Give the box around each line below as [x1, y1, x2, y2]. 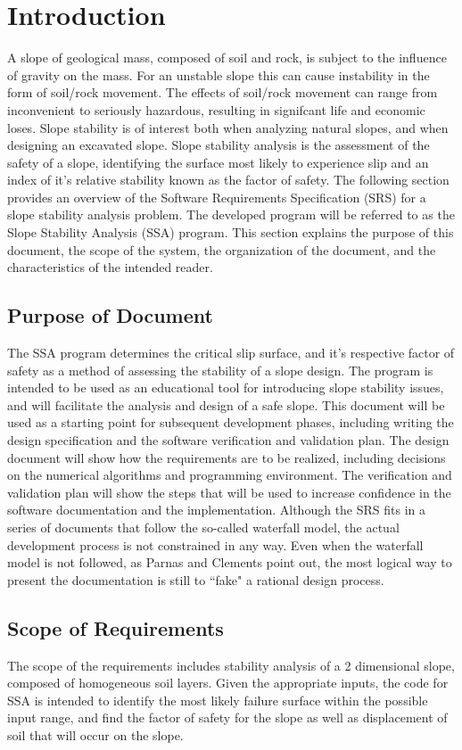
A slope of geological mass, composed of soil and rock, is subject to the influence [7, 48, 447, 67]
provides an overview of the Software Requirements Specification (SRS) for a [7, 187, 426, 206]
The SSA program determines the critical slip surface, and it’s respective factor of [7, 343, 455, 362]
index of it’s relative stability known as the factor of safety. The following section [7, 170, 450, 189]
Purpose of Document [7, 301, 213, 329]
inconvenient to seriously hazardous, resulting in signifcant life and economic [7, 100, 425, 119]
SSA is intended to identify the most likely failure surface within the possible [7, 690, 428, 709]
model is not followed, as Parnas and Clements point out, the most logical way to [7, 553, 452, 572]
